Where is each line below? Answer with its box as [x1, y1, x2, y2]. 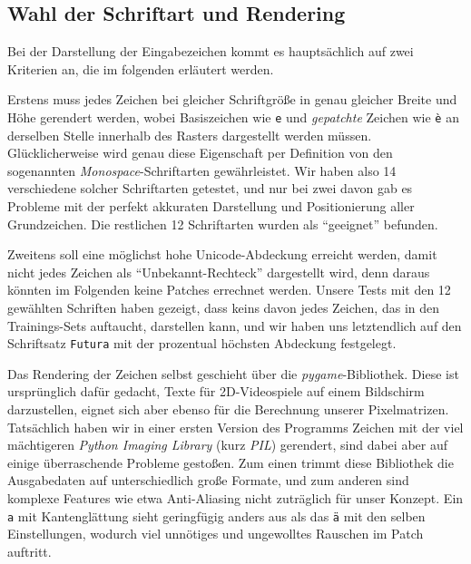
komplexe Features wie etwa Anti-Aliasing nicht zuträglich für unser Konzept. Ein [7, 488, 464, 507]
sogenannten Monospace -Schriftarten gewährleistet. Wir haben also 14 [7, 160, 397, 180]
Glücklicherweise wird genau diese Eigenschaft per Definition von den [7, 143, 393, 162]
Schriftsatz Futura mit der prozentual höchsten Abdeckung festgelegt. [7, 334, 397, 353]
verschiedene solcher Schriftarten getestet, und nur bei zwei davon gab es [7, 179, 413, 198]
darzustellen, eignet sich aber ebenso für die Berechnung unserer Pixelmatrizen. [7, 400, 449, 419]
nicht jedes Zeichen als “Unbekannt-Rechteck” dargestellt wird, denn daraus [7, 262, 430, 281]
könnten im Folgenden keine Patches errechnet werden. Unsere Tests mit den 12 [7, 280, 451, 299]
